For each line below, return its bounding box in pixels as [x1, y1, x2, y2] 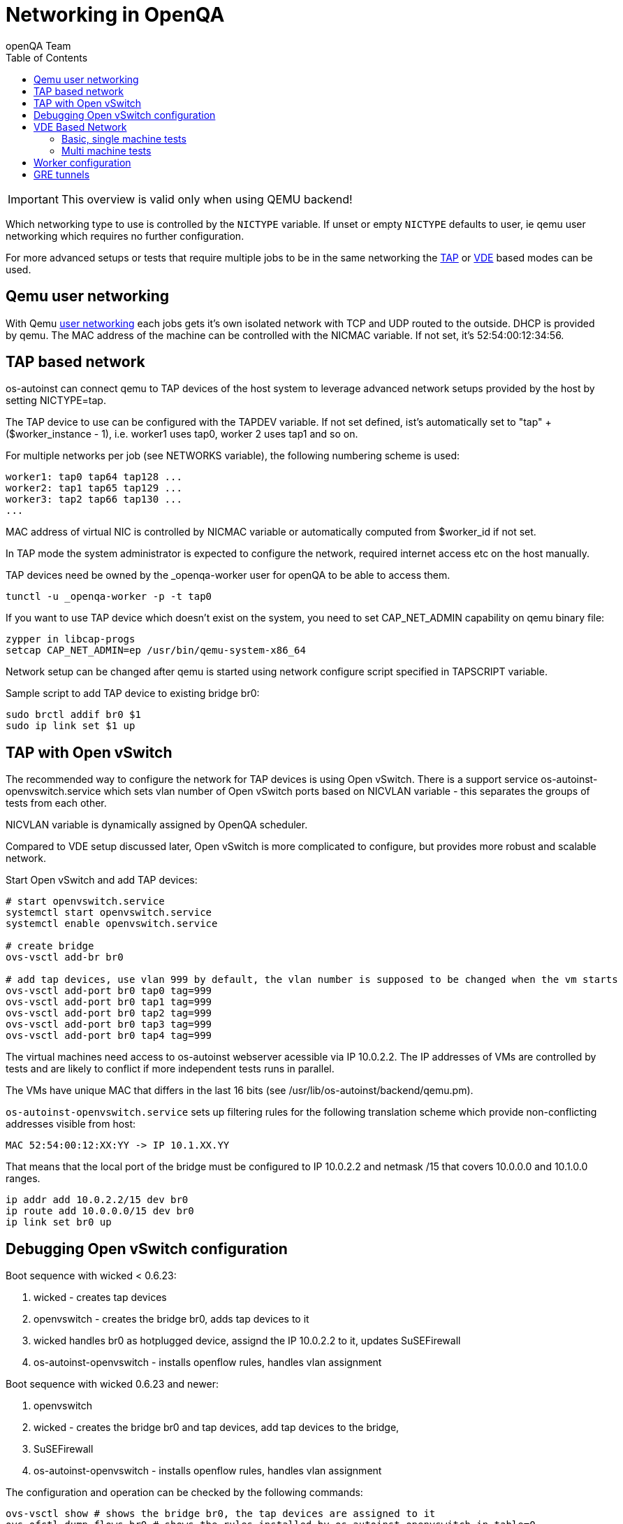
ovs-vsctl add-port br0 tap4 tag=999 [6, 1030, 212, 1042]
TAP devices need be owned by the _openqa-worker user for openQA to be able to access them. [6, 569, 450, 582]
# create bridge [6, 940, 94, 952]
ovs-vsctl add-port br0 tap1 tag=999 [6, 996, 212, 1008]
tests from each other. [6, 797, 107, 810]
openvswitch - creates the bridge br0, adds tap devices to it [34, 1313, 309, 1325]
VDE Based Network [34, 120, 127, 133]
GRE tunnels [34, 168, 90, 180]
